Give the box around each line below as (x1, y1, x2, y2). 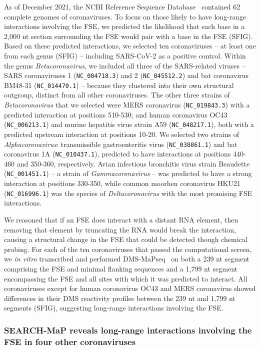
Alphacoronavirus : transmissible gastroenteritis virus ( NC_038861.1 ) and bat (4, 138, 237, 149)
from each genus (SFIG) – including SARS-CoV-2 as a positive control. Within (4, 50, 246, 60)
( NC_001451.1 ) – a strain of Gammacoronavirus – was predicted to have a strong (4, 168, 252, 178)
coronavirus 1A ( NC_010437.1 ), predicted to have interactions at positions (4, 148, 231, 159)
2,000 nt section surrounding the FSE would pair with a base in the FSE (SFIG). (4, 30, 253, 41)
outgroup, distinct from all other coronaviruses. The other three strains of (4, 89, 230, 100)
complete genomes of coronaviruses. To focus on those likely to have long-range (4, 11, 246, 21)
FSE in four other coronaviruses (4, 335, 136, 347)
